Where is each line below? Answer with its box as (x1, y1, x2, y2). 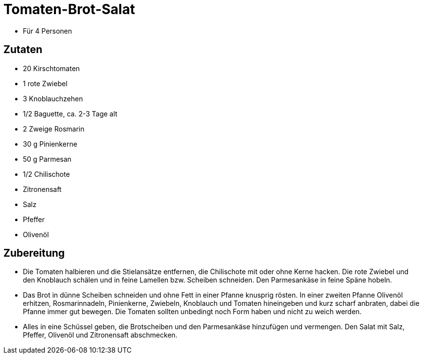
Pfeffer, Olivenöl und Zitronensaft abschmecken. (23, 331, 177, 339)
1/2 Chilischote (23, 170, 70, 178)
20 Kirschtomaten (23, 64, 80, 73)
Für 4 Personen (23, 26, 72, 35)
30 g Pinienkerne (23, 139, 77, 148)
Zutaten (3, 43, 43, 56)
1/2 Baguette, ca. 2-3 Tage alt (23, 109, 118, 118)
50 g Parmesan (23, 154, 71, 163)
